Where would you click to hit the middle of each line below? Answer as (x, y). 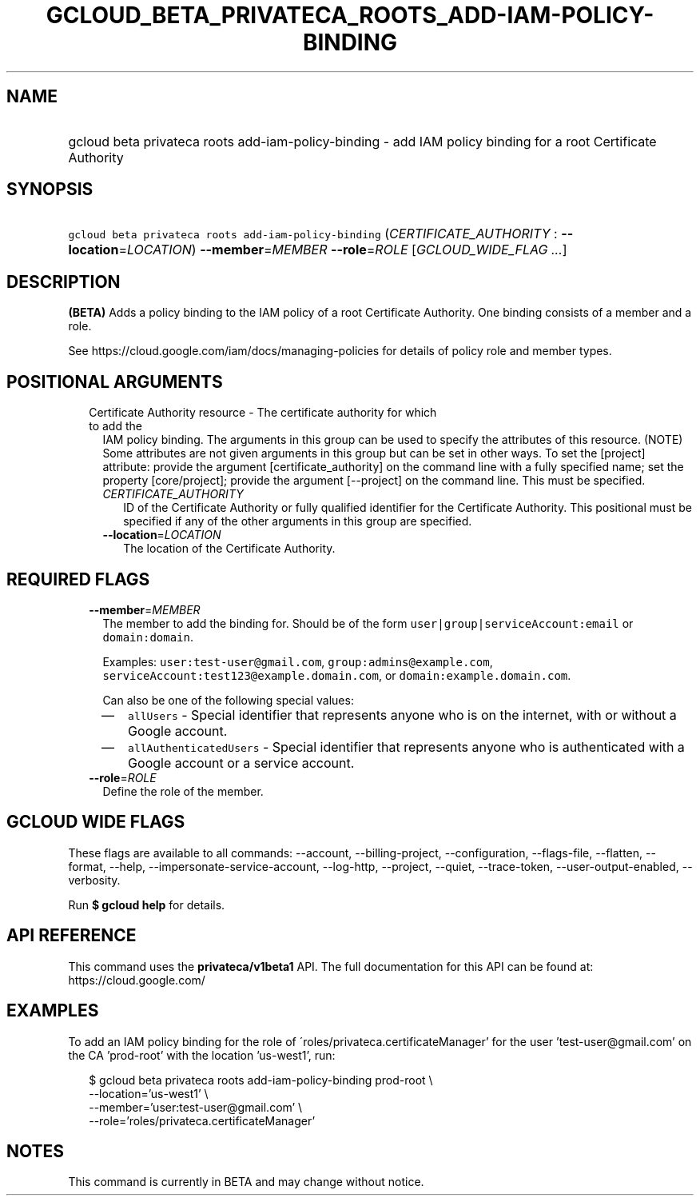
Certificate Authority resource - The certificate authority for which (263, 413)
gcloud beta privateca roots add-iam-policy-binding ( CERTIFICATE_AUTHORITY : (313, 234)
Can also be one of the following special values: (228, 700)
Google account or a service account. (241, 763)
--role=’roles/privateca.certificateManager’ (202, 1120)
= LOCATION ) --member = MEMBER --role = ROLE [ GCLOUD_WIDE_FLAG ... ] (343, 250)
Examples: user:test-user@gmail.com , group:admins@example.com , (298, 661)
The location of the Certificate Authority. (229, 549)
